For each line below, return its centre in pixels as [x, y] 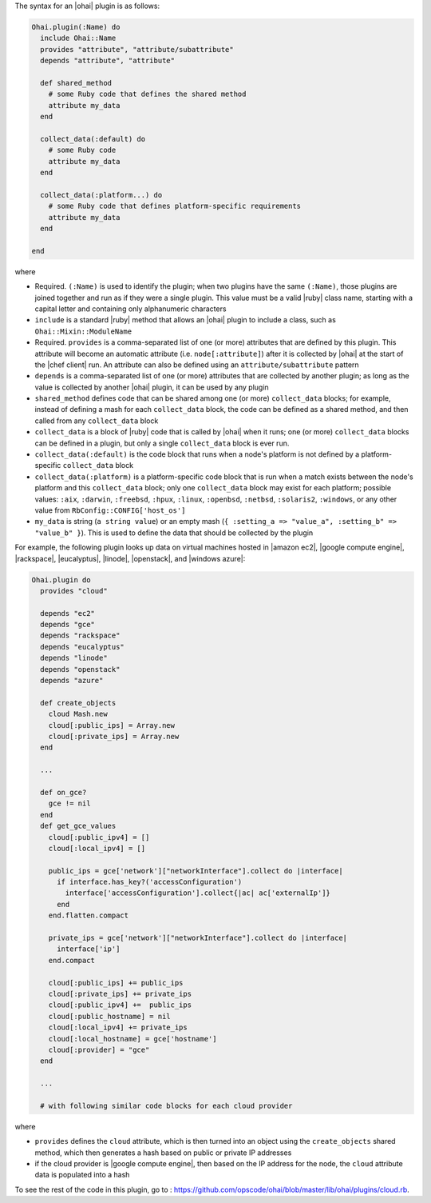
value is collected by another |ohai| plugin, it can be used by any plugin [152, 387]
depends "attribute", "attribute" [108, 61]
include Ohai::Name [78, 38]
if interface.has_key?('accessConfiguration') [150, 882]
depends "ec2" [68, 613]
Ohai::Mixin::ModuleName [83, 331]
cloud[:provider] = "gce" [99, 1049]
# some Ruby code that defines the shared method [147, 94]
